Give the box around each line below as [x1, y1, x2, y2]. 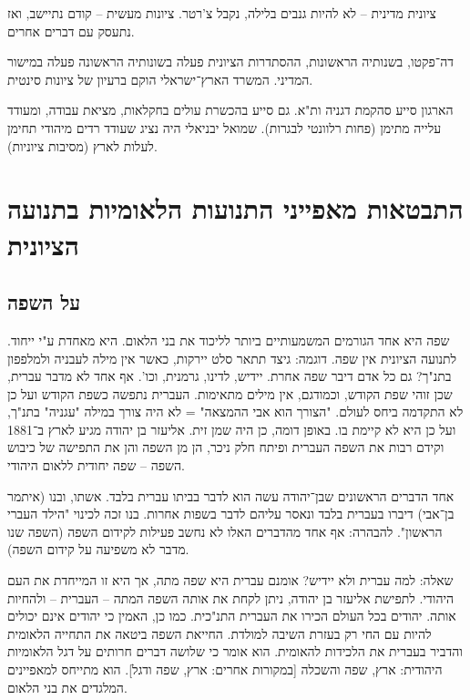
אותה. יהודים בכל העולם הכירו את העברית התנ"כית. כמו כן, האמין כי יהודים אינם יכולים [7, 606, 456, 625]
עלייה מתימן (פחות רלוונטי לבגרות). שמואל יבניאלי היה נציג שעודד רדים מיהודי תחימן [7, 118, 442, 137]
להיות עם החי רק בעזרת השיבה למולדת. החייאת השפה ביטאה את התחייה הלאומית [7, 623, 432, 643]
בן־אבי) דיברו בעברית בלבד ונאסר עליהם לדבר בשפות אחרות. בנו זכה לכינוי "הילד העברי [7, 504, 455, 523]
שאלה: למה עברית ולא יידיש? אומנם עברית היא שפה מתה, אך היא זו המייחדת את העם [7, 571, 454, 590]
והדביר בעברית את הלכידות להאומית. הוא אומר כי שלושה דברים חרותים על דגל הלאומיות [7, 642, 463, 661]
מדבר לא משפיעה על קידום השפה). [7, 540, 189, 559]
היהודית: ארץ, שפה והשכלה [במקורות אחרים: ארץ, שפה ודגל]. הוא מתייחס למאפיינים [7, 660, 443, 679]
